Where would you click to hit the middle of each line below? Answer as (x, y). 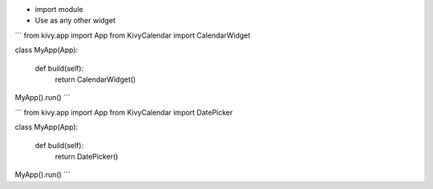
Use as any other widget (75, 21)
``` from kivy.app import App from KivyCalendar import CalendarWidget (133, 35)
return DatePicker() (87, 156)
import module (59, 9)
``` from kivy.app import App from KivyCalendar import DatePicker (124, 112)
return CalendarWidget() (95, 79)
